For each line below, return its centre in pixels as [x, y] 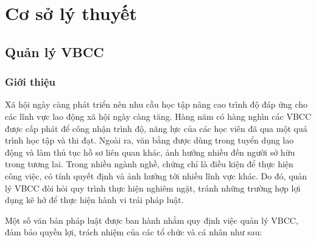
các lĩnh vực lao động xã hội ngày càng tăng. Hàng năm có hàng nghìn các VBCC [158, 116]
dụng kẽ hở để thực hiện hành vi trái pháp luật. [94, 200]
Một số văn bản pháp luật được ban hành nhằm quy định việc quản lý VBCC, [152, 220]
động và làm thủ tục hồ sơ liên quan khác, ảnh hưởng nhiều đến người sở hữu [150, 152]
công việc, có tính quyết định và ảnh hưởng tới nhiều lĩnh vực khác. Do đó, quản [156, 175]
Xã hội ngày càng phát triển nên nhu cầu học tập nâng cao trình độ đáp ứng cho [156, 104]
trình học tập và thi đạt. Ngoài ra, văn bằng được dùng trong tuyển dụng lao [149, 140]
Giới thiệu [30, 82]
